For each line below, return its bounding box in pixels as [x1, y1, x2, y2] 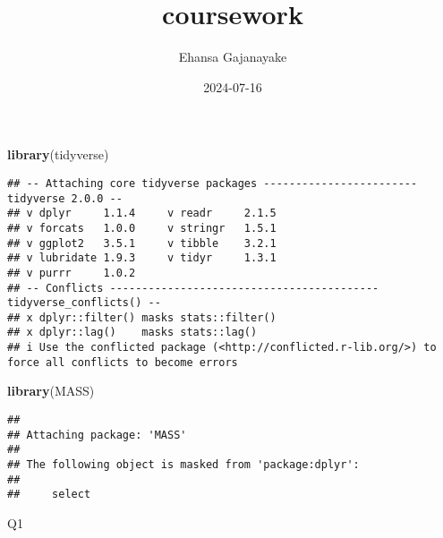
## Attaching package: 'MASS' [7, 428, 187, 441]
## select [7, 488, 91, 501]
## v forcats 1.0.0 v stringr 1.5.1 [7, 221, 277, 235]
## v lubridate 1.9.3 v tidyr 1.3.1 [7, 252, 277, 265]
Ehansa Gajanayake [178, 47, 287, 66]
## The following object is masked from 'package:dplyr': [7, 458, 360, 471]
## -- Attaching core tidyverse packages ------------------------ [7, 176, 418, 190]
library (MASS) [7, 381, 95, 400]
